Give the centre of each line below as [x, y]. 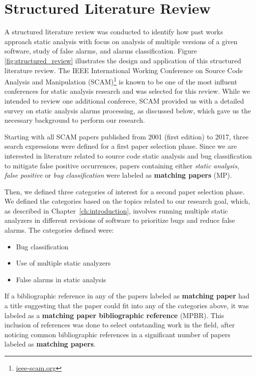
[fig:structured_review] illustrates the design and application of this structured [123, 60]
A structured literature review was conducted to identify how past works [114, 32]
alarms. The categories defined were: [59, 230]
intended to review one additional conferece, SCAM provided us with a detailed [124, 100]
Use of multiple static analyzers [63, 263]
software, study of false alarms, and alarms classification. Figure [101, 51]
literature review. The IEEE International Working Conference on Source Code [124, 70]
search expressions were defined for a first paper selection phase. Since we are [121, 146]
